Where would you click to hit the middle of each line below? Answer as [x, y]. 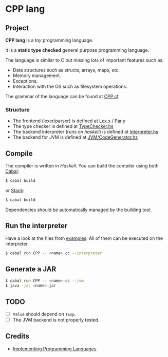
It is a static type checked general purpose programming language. [77, 50]
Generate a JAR [31, 269]
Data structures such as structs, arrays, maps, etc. [66, 70]
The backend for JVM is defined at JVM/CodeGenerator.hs [75, 137]
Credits [17, 336]
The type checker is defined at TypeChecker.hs [63, 126]
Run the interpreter [36, 226]
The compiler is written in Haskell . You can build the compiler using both [82, 166]
